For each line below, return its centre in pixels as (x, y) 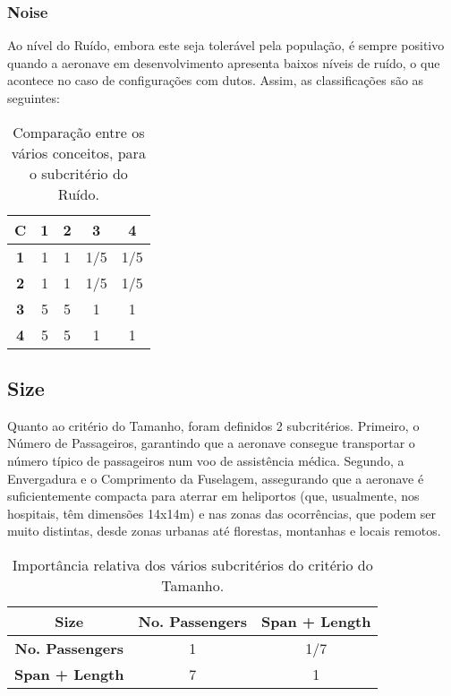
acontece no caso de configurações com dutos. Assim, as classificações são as (216, 80)
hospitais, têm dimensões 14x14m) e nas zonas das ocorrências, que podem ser (222, 513)
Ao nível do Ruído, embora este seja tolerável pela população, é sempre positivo (226, 45)
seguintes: (34, 98)
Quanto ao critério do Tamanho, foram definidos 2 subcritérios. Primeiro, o (213, 425)
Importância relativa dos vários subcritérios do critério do (192, 564)
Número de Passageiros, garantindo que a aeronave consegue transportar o (211, 443)
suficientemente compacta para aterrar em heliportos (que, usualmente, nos (213, 496)
